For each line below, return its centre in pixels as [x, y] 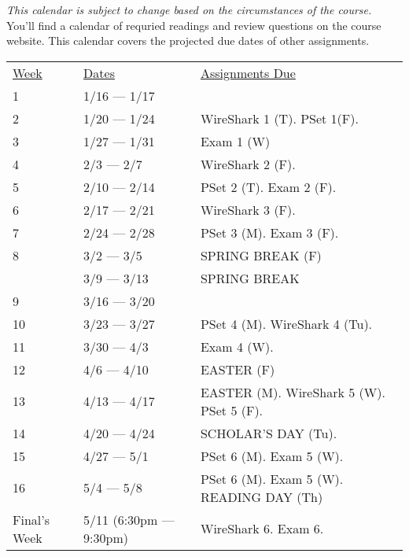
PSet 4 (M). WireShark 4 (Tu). [286, 323]
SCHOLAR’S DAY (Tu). [269, 433]
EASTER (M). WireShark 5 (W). [293, 392]
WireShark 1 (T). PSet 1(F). [279, 118]
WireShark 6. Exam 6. [262, 529]
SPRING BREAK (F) [261, 255]
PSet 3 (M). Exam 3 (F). [269, 232]
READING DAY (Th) [262, 496]
